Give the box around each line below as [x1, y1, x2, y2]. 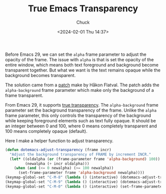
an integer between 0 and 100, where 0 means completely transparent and [5, 123, 157, 129]
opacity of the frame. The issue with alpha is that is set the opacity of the [5, 56, 154, 62]
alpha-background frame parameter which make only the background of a [5, 87, 154, 93]
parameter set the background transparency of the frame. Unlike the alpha [5, 107, 157, 113]
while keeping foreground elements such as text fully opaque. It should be [5, 117, 157, 123]
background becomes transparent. [5, 72, 76, 78]
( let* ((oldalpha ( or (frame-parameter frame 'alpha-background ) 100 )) [9, 156, 161, 161]
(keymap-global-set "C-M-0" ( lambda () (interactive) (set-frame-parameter [5, 184, 165, 189]
